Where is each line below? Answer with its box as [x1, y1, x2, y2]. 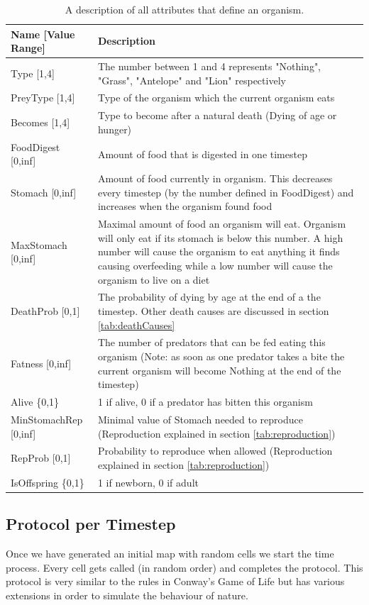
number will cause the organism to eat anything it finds [97, 244, 340, 259]
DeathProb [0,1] [11, 304, 80, 318]
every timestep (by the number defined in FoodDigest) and [97, 184, 354, 199]
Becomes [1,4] [11, 115, 70, 130]
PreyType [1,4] [11, 90, 75, 105]
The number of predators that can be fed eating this [97, 335, 326, 350]
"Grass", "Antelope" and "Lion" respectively [97, 72, 286, 87]
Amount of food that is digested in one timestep [97, 146, 307, 161]
